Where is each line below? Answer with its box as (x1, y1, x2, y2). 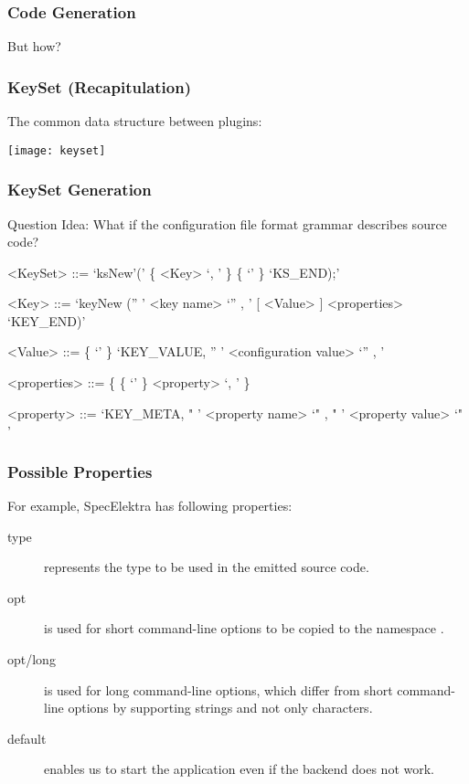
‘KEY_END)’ (7, 311, 86, 330)
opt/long (7, 650, 56, 669)
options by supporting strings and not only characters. (68, 698, 373, 717)
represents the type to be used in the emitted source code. (44, 557, 369, 577)
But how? (7, 37, 61, 56)
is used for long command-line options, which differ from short (44, 680, 393, 699)
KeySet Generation (7, 178, 152, 201)
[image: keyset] (7, 143, 106, 157)
